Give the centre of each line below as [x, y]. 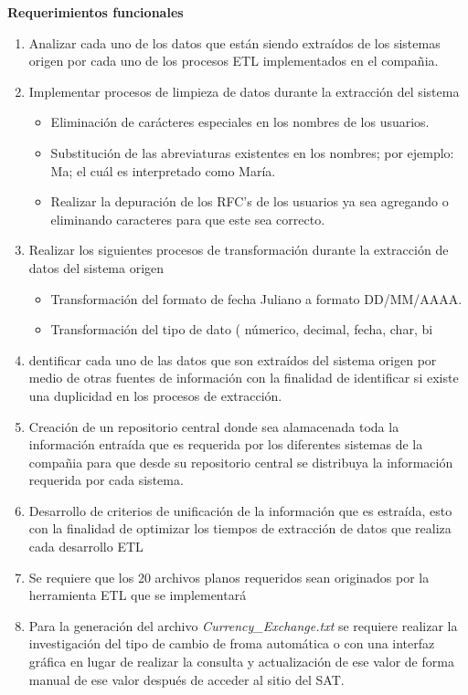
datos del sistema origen [96, 267]
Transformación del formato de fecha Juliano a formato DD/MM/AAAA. [256, 298]
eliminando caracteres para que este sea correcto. [188, 219]
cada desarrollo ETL [86, 547]
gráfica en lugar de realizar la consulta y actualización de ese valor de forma [241, 662]
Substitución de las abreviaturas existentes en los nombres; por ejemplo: [252, 152]
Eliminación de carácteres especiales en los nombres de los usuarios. [240, 122]
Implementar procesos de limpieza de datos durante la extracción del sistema [244, 91]
